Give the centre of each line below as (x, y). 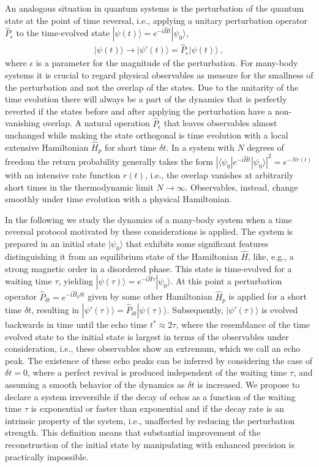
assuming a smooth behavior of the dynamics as (95, 385)
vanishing (23, 123)
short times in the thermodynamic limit (79, 187)
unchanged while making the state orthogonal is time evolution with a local (147, 135)
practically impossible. (47, 456)
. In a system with (200, 147)
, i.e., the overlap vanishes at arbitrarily (219, 174)
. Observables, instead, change (242, 187)
